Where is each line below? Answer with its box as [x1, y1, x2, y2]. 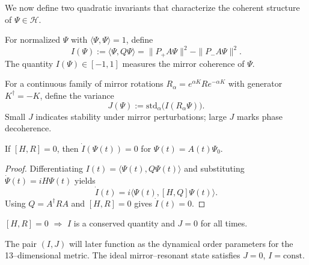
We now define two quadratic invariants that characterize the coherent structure [5, 1, 300, 13]
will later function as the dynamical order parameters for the [69, 237, 293, 249]
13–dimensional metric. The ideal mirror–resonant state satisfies [5, 249, 240, 261]
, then [57, 142, 79, 154]
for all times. [200, 217, 248, 229]
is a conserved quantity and [73, 217, 175, 229]
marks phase [236, 110, 283, 122]
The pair [5, 237, 37, 249]
